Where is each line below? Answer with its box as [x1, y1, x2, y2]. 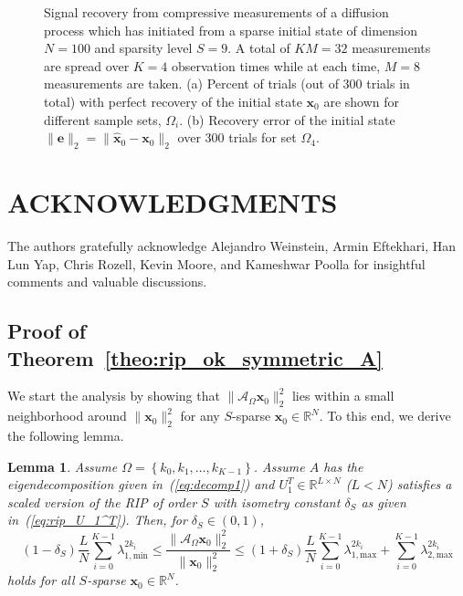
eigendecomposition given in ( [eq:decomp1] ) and [7, 475, 275, 494]
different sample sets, [44, 110, 162, 129]
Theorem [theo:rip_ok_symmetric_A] [7, 343, 383, 371]
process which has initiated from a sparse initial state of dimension [44, 20, 417, 39]
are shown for [323, 91, 400, 110]
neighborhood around [7, 406, 127, 425]
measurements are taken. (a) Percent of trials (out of [44, 74, 339, 93]
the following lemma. [7, 426, 124, 445]
